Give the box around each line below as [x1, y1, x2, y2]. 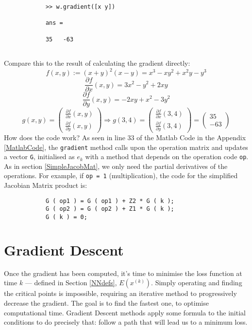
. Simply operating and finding [151, 277, 242, 288]
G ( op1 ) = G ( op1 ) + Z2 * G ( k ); [45, 197, 174, 204]
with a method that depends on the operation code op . [85, 151, 249, 162]
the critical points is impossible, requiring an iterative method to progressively [4, 288, 237, 298]
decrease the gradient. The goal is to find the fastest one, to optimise [4, 297, 209, 308]
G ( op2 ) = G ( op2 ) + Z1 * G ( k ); [45, 205, 174, 213]
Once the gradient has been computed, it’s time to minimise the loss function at [4, 268, 242, 278]
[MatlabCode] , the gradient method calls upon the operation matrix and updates [4, 142, 248, 152]
